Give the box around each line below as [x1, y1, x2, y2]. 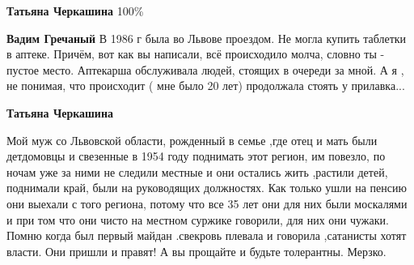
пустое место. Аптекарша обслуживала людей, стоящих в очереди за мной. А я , [6, 61, 404, 78]
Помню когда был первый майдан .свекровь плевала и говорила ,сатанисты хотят [6, 227, 407, 244]
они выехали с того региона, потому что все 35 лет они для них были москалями [6, 194, 408, 212]
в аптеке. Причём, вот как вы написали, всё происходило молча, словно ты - [6, 45, 385, 62]
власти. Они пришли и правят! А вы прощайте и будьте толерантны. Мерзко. [6, 242, 387, 259]
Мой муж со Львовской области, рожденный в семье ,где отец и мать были [6, 131, 378, 148]
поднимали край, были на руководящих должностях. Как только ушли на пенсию [6, 179, 407, 196]
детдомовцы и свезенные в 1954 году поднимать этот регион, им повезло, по [6, 147, 386, 165]
